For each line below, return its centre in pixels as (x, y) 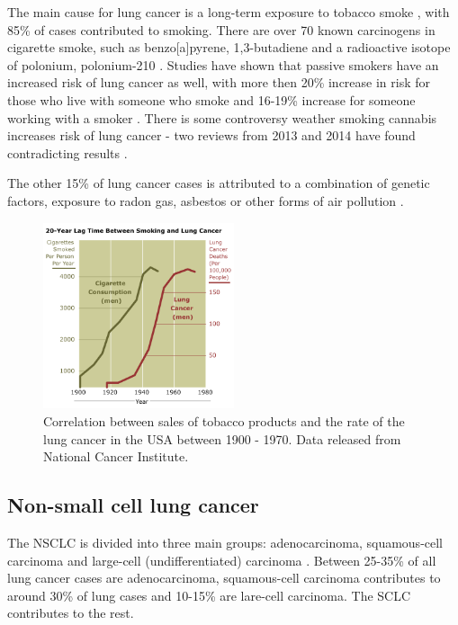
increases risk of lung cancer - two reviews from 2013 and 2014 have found (211, 135)
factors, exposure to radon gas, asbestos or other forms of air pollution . (206, 200)
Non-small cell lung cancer (133, 505)
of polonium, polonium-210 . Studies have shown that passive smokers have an (223, 64)
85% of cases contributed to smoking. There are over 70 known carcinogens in (221, 29)
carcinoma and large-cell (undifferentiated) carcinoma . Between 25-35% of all (222, 560)
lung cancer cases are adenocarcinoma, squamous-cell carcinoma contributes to (224, 578)
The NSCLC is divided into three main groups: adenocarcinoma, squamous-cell (225, 542)
